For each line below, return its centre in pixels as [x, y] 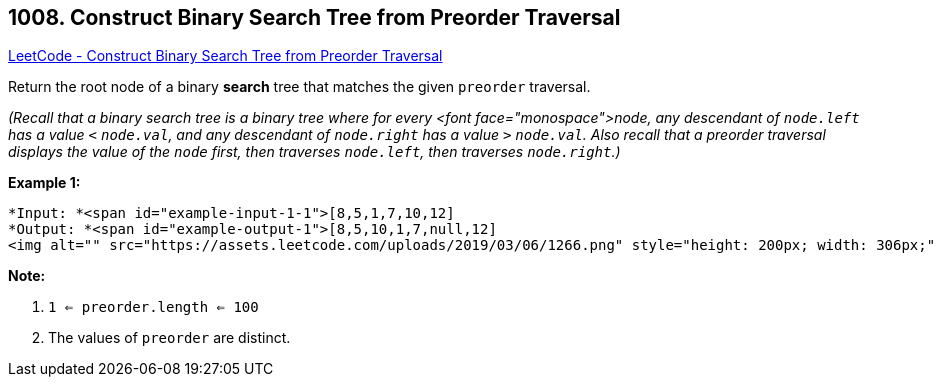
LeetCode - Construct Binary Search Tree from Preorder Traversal [225, 56]
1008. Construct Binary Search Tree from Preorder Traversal [314, 17]
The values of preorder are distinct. [169, 338]
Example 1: [44, 183]
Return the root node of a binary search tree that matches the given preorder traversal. [299, 87]
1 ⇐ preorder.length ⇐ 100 [153, 307]
